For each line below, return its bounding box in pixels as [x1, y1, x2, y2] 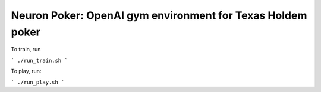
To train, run [11, 46, 41, 53]
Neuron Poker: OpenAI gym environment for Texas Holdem [11, 9, 307, 22]
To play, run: [11, 68, 42, 75]
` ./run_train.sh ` [11, 57, 68, 64]
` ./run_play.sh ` [11, 78, 65, 86]
